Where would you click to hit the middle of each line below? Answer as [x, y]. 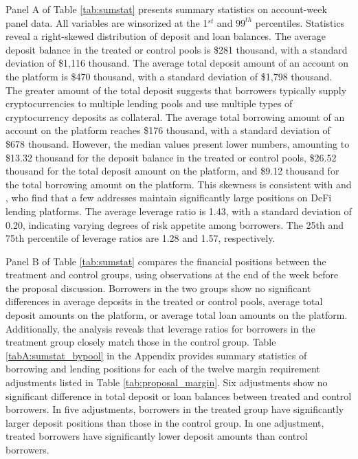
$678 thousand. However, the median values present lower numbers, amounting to [178, 143]
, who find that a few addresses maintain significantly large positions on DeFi [169, 198]
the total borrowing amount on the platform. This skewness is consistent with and [179, 184]
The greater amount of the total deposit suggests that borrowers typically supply [176, 90]
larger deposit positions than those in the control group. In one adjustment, [165, 422]
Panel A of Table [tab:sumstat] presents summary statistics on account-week [166, 9]
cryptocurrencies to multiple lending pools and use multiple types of [149, 103]
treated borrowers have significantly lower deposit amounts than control [157, 436]
